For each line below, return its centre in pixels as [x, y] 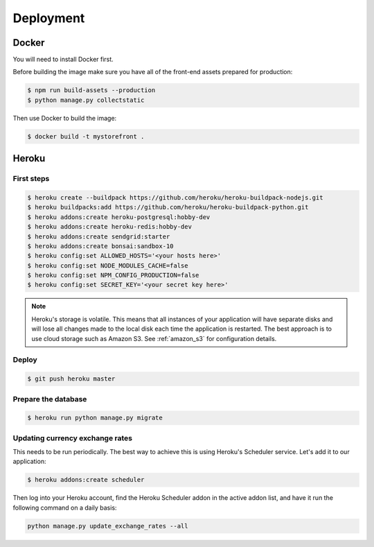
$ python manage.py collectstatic [86, 100]
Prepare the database [50, 399]
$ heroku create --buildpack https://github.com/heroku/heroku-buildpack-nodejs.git [175, 197]
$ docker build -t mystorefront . [86, 136]
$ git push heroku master [71, 379]
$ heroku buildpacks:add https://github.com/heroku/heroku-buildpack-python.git [168, 207]
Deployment [49, 18]
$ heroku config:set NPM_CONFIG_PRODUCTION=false [113, 275]
